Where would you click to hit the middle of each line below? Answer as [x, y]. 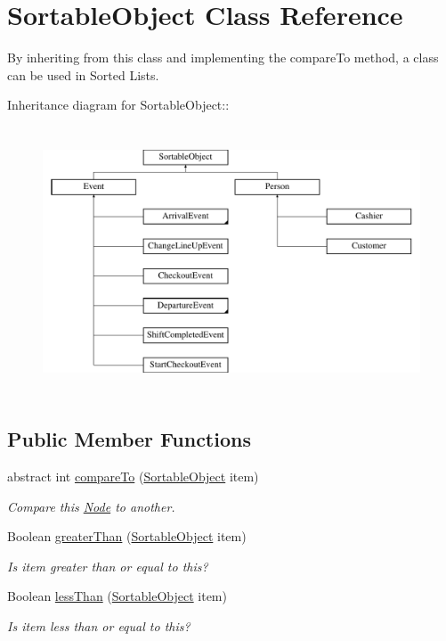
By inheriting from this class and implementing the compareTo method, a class [223, 58]
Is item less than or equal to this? [99, 626]
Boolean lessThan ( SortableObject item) [117, 596]
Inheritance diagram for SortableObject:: [118, 105]
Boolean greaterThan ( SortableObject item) [127, 536]
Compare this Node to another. [91, 506]
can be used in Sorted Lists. [83, 74]
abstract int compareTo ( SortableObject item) [133, 477]
